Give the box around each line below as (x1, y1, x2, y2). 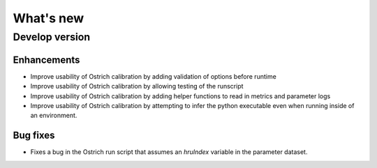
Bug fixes (13, 130, 55, 142)
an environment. (30, 112, 77, 120)
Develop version (13, 31, 91, 43)
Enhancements (13, 54, 80, 66)
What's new (13, 10, 84, 26)
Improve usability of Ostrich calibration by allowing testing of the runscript (30, 82, 244, 91)
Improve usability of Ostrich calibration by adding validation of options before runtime (30, 72, 277, 80)
